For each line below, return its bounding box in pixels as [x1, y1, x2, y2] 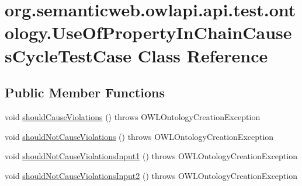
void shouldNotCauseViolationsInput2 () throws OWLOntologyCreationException [5, 169, 297, 181]
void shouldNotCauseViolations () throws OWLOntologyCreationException [5, 130, 274, 142]
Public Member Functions [5, 83, 165, 101]
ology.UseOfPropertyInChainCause [5, 20, 292, 44]
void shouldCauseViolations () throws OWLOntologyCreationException [5, 110, 261, 122]
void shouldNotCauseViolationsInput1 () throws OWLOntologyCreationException [5, 150, 297, 162]
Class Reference [137, 43, 268, 67]
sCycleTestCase [5, 43, 132, 67]
